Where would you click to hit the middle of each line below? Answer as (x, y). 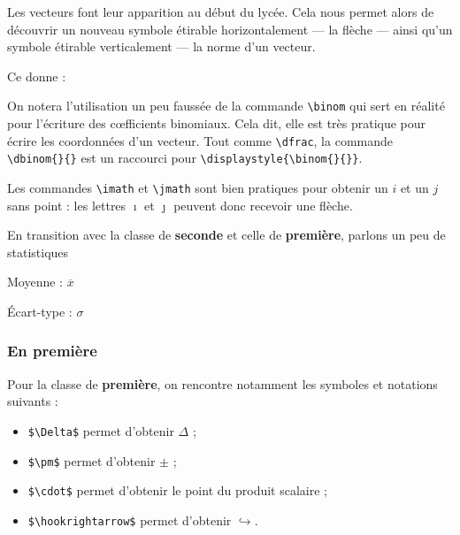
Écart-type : (40, 311)
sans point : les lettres (67, 205)
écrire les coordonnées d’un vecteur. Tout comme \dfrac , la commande (200, 140)
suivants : (33, 401)
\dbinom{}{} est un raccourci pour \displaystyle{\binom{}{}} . (185, 158)
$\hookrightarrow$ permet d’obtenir (130, 520)
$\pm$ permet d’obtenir (92, 460)
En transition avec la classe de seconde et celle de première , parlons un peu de (226, 235)
